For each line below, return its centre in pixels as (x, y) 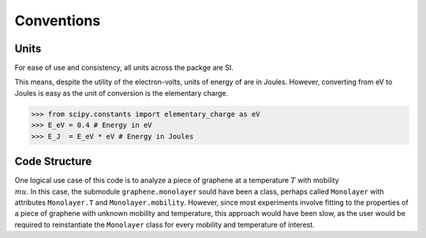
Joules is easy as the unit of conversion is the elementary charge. (121, 93)
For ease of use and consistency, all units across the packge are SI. (124, 68)
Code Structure (53, 162)
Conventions (58, 21)
